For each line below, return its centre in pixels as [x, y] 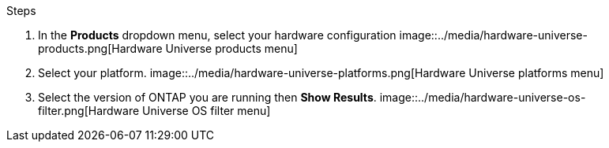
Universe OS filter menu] [207, 111]
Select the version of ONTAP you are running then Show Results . [207, 97]
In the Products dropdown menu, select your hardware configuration [217, 35]
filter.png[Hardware [89, 111]
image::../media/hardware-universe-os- [483, 97]
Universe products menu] [231, 48]
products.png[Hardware [100, 48]
